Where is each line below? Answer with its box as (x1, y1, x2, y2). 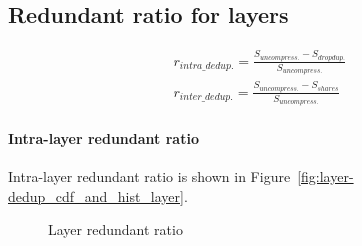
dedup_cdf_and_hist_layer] (8, 185, 184, 206)
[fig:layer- (297, 165, 354, 186)
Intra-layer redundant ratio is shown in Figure (8, 165, 291, 186)
